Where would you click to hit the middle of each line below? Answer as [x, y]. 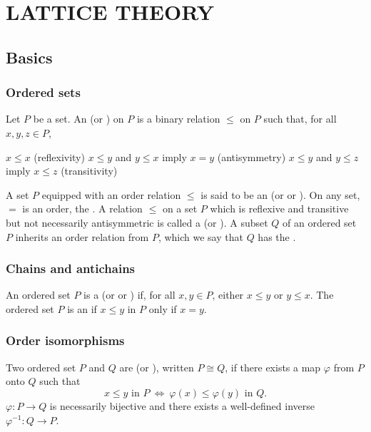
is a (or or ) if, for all [129, 295]
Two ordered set [41, 367]
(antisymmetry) [251, 156]
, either [228, 295]
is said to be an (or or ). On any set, [280, 194]
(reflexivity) [59, 156]
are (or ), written [157, 367]
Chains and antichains [71, 268]
